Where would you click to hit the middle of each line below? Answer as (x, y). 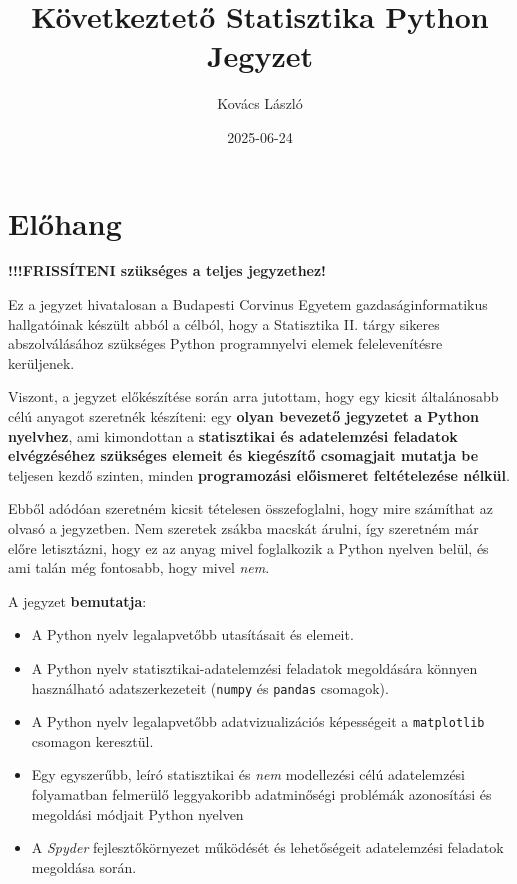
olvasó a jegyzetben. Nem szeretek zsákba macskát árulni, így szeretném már (243, 527)
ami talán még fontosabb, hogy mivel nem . (139, 567)
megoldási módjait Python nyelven (137, 813)
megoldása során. (84, 866)
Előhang (65, 222)
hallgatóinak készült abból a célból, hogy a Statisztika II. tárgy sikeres (224, 323)
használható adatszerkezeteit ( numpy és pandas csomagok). (210, 687)
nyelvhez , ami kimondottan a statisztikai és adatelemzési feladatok (233, 435)
